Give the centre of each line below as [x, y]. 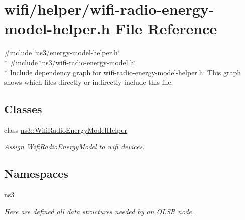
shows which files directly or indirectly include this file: [89, 82]
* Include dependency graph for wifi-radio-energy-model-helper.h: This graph [123, 72]
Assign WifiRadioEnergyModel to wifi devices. [74, 147]
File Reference [166, 28]
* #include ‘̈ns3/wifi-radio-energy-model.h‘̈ [70, 62]
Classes [23, 109]
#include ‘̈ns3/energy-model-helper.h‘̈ [62, 52]
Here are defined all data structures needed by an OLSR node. [99, 211]
